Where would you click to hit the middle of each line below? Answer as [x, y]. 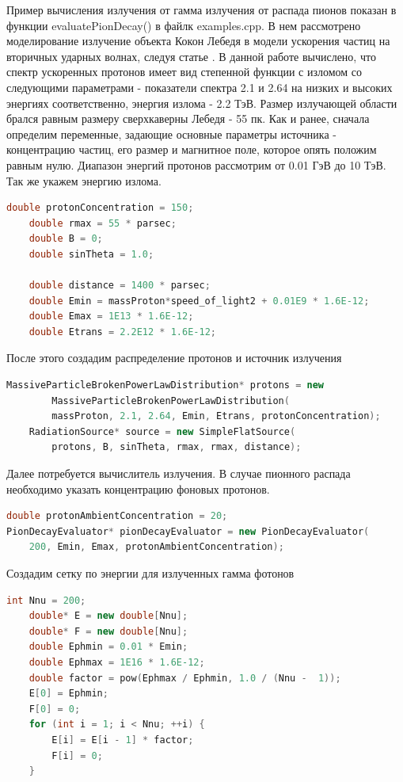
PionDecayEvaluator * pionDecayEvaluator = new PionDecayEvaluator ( [188, 531]
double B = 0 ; [66, 239]
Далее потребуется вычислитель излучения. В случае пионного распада [179, 473]
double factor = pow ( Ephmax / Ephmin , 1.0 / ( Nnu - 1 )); [185, 678]
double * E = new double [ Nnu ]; [108, 616]
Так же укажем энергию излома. [84, 180]
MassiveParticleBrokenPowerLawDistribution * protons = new [165, 385]
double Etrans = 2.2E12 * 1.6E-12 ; [122, 332]
